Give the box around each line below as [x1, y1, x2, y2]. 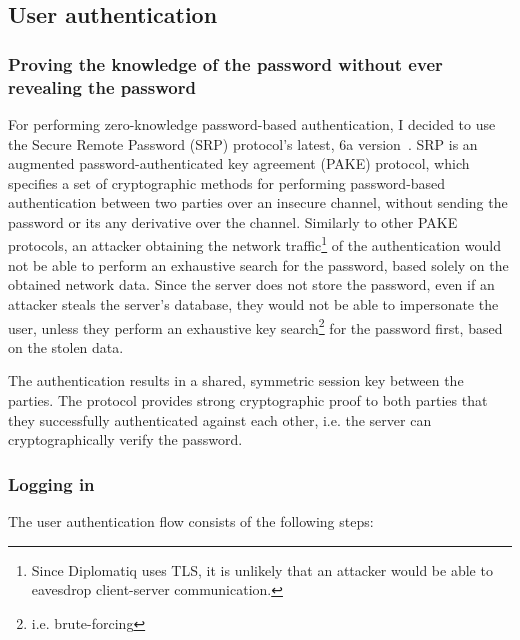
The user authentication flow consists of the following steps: [8, 510, 374, 531]
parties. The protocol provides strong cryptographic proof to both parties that [8, 389, 488, 410]
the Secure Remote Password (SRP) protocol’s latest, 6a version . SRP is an [8, 133, 478, 154]
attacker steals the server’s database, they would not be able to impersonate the [8, 293, 499, 314]
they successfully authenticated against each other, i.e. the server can [8, 409, 432, 430]
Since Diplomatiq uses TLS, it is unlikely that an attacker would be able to [31, 559, 493, 580]
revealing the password [8, 74, 196, 99]
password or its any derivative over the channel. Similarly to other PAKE [8, 211, 458, 232]
